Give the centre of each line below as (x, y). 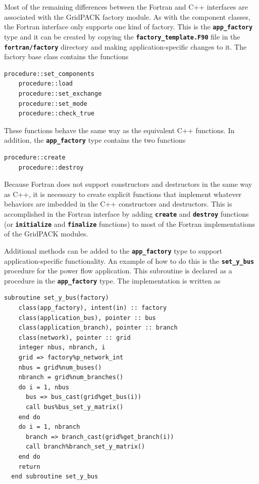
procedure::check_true (56, 114)
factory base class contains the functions (66, 56)
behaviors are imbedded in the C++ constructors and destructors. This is (118, 204)
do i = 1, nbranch (49, 427)
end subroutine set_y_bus (55, 477)
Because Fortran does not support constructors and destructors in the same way (128, 184)
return (29, 467)
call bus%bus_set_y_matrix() (74, 407)
